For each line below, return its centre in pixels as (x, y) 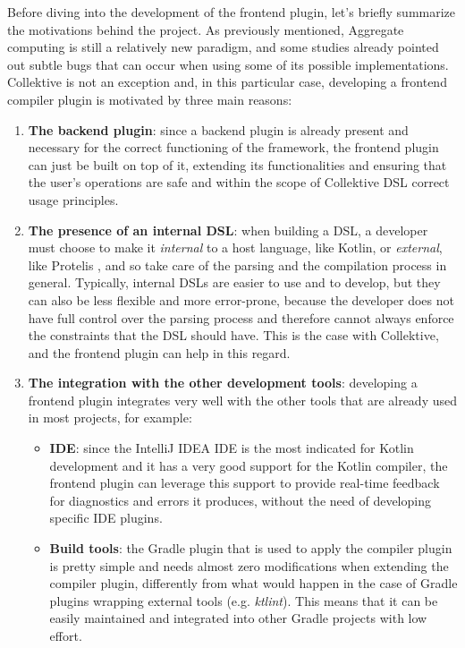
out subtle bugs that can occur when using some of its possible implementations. (228, 64)
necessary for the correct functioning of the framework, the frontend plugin (233, 147)
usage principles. (73, 199)
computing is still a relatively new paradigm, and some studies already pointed (223, 47)
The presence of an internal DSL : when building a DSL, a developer (228, 230)
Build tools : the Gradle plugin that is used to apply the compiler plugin (251, 548)
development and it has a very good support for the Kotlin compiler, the (249, 465)
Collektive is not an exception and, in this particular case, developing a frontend (227, 82)
